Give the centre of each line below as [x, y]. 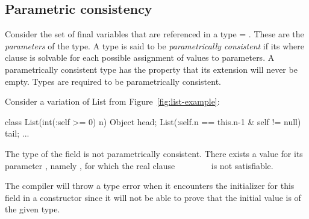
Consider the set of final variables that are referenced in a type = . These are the [154, 34]
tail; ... [17, 133]
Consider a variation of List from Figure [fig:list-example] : [112, 101]
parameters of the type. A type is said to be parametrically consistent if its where [154, 45]
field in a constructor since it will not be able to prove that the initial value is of [153, 197]
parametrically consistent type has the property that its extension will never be [151, 69]
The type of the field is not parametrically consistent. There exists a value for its [154, 153]
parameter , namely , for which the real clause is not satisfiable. [139, 165]
